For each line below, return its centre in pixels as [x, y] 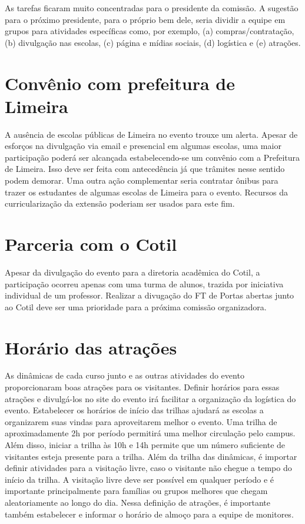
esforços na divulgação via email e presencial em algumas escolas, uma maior [143, 146]
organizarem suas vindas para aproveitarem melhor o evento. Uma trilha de [141, 421]
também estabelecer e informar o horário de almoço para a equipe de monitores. [149, 514]
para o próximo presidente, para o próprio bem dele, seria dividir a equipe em [145, 19]
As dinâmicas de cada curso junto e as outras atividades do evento [125, 375]
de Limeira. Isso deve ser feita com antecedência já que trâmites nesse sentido [145, 169]
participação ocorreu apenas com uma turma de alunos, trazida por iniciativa [144, 283]
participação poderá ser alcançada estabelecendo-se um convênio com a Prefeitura [152, 157]
